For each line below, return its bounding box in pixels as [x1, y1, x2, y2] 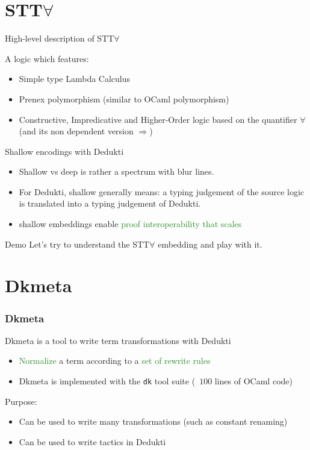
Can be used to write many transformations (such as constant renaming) [19, 415, 288, 428]
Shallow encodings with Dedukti [5, 145, 124, 157]
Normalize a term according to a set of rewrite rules [19, 354, 211, 367]
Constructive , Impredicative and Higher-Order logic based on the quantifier [19, 113, 297, 125]
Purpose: [5, 395, 37, 407]
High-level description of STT [5, 32, 114, 45]
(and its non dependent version [19, 125, 134, 137]
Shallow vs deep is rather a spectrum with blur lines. [19, 165, 214, 178]
